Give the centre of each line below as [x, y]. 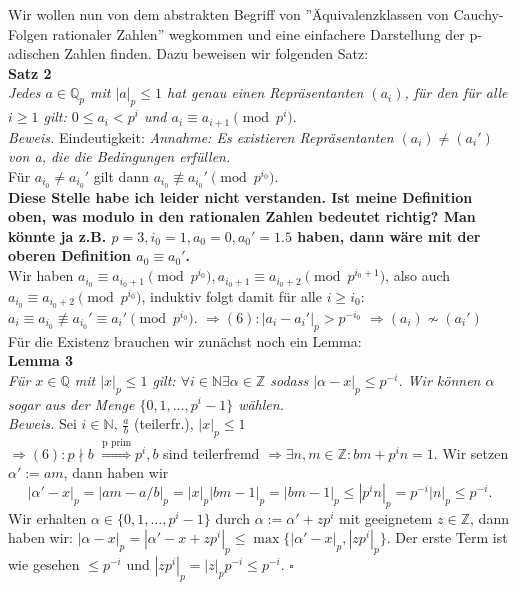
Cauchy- [478, 14]
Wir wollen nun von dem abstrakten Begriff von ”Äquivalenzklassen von [228, 14]
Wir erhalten [47, 517]
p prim [117, 442]
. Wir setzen [471, 452]
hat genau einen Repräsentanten [265, 92]
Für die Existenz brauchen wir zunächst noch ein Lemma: [185, 340]
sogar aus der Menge [71, 403]
